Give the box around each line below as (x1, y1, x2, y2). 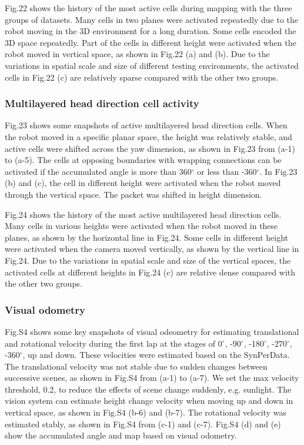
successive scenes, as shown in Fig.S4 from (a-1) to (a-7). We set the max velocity (5, 371, 299, 384)
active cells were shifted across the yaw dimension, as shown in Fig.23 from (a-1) (5, 142, 295, 154)
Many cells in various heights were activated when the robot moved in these (5, 220, 278, 232)
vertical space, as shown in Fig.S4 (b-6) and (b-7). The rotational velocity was (5, 406, 286, 419)
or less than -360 (197, 165, 257, 177)
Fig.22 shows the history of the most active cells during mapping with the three (5, 2, 292, 14)
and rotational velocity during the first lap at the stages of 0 (5, 337, 222, 349)
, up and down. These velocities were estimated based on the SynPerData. (22, 348, 290, 361)
